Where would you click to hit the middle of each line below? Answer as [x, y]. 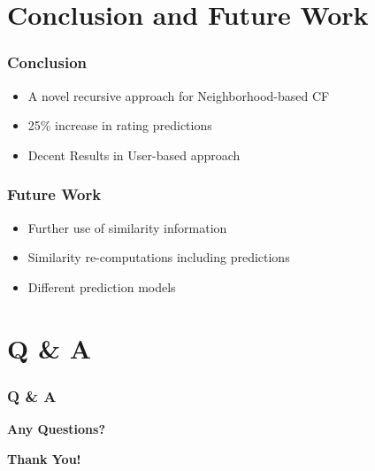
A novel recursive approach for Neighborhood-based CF [179, 95]
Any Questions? [56, 428]
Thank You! [44, 458]
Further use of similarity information [127, 227]
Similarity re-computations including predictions [159, 257]
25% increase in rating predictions [120, 125]
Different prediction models [102, 286]
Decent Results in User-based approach [134, 154]
